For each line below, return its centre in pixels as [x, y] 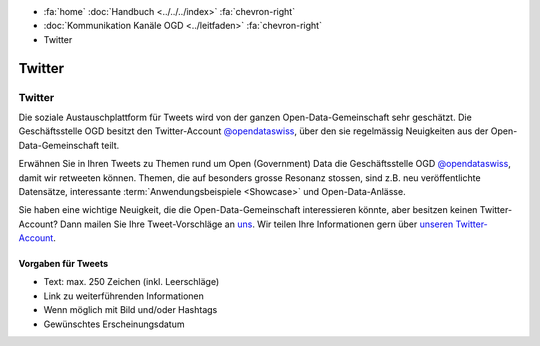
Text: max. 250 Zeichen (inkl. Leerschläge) [131, 282]
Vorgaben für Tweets [63, 264]
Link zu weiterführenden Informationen [124, 296]
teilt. [110, 145]
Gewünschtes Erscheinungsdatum [114, 324]
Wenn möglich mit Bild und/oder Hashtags [130, 310]
